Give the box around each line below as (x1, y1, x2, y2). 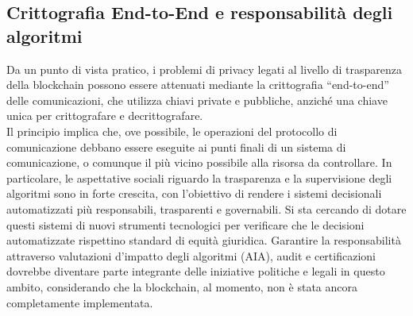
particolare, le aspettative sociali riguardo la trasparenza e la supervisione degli (6, 169, 392, 186)
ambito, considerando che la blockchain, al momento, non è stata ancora (6, 278, 357, 295)
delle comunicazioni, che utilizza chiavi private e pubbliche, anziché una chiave (6, 91, 388, 108)
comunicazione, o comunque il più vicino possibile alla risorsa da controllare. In (6, 154, 392, 171)
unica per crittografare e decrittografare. (6, 107, 203, 124)
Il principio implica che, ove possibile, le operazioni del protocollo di (6, 122, 338, 139)
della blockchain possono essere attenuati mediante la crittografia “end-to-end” (6, 76, 389, 93)
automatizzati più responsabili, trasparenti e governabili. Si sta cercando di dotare (6, 200, 407, 217)
